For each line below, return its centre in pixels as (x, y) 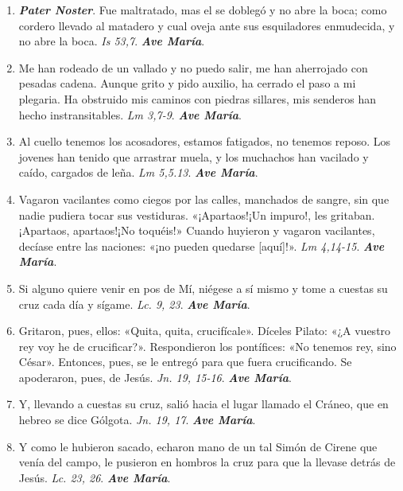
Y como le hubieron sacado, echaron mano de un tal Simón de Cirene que (198, 446)
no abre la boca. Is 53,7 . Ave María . (112, 41)
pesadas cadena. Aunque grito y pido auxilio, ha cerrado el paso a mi (187, 83)
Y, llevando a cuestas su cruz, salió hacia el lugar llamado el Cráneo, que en (203, 404)
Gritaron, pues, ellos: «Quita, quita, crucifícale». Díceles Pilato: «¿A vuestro (205, 331)
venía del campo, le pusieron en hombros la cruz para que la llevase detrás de (207, 462)
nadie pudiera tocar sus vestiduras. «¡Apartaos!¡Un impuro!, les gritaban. (197, 214)
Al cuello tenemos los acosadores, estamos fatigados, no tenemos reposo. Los (205, 141)
